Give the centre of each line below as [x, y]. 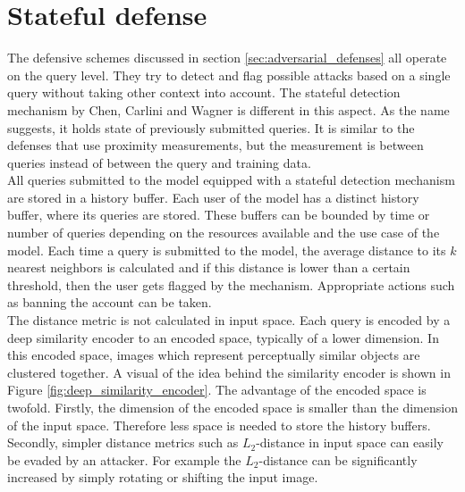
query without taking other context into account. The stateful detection [204, 92]
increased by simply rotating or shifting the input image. [163, 477]
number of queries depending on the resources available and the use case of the [224, 233]
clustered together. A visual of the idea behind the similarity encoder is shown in [229, 372]
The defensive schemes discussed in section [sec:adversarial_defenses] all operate [227, 58]
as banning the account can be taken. [110, 302]
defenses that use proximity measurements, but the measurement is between [216, 145]
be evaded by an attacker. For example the [124, 459]
